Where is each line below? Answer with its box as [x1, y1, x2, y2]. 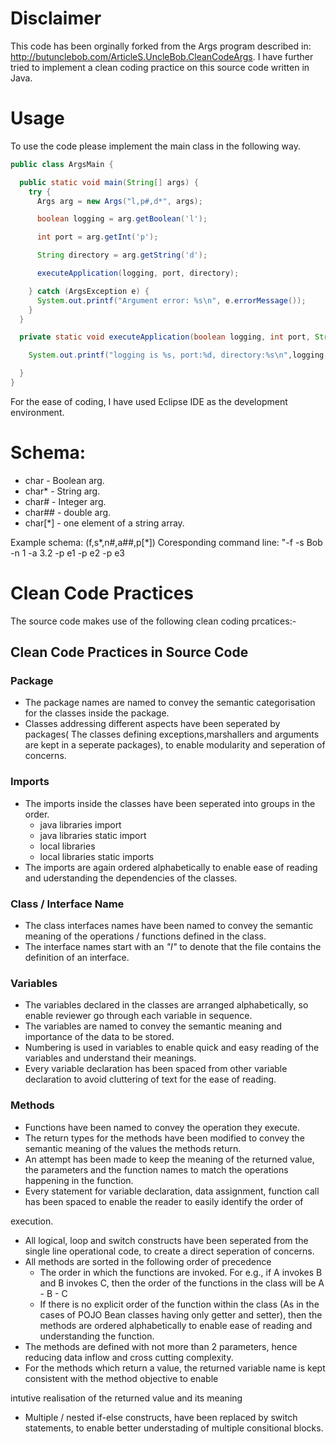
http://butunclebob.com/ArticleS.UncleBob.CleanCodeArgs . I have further [10, 50, 314, 62]
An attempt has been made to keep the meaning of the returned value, [24, 1153, 315, 1165]
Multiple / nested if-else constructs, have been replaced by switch [24, 1411, 298, 1423]
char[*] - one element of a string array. [24, 517, 185, 529]
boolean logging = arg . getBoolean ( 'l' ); [36, 214, 208, 224]
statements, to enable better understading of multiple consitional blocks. [24, 1422, 324, 1434]
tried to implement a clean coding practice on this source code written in [10, 61, 310, 73]
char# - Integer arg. [24, 495, 107, 507]
